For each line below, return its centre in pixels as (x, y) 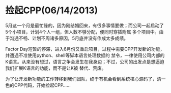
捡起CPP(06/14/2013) (52, 10)
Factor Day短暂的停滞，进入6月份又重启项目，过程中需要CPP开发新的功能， (85, 49)
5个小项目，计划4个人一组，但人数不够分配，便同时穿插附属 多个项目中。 (82, 32)
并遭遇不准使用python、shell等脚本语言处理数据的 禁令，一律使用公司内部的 (85, 55)
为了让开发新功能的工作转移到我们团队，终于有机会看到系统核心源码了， (81, 79)
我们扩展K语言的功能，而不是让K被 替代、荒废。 (56, 68)
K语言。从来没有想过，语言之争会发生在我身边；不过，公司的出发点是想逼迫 (85, 61)
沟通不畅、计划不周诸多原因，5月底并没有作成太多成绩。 (69, 38)
